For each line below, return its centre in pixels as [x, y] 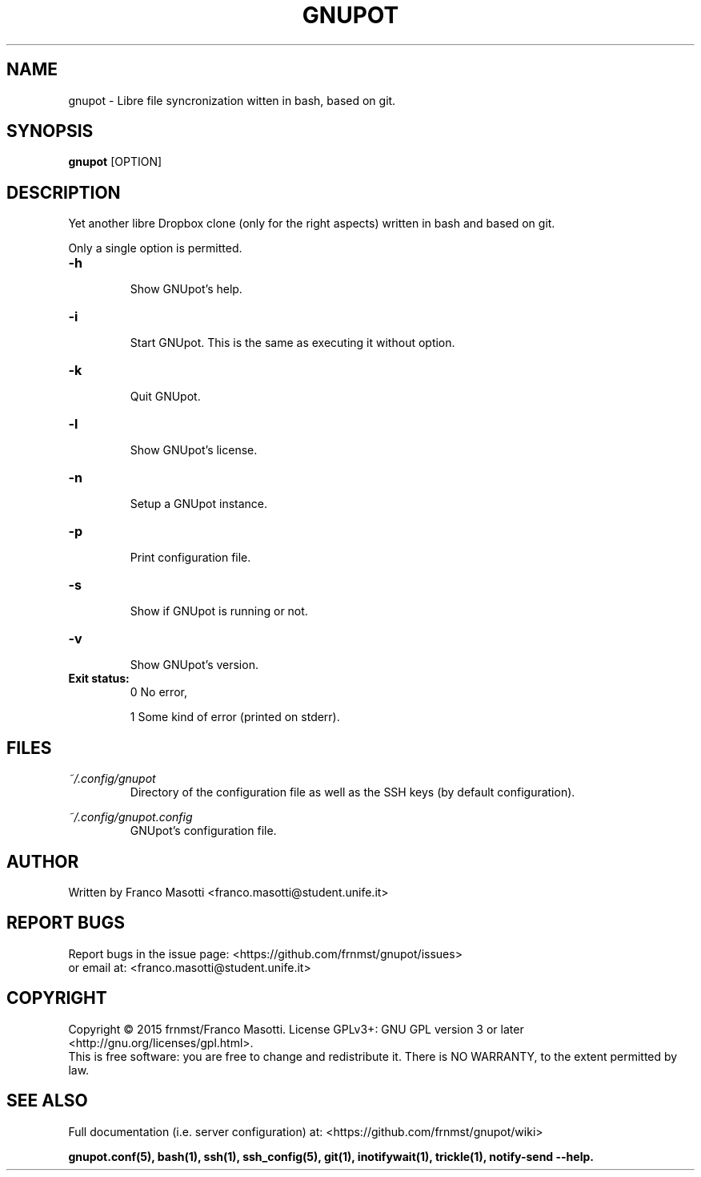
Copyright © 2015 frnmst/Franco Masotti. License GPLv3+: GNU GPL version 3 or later [296, 1029]
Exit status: [99, 679]
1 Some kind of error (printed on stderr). [235, 717]
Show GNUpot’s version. [194, 665]
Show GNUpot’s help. [186, 289]
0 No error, [158, 692]
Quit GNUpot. [165, 397]
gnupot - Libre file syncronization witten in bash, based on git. [232, 100]
